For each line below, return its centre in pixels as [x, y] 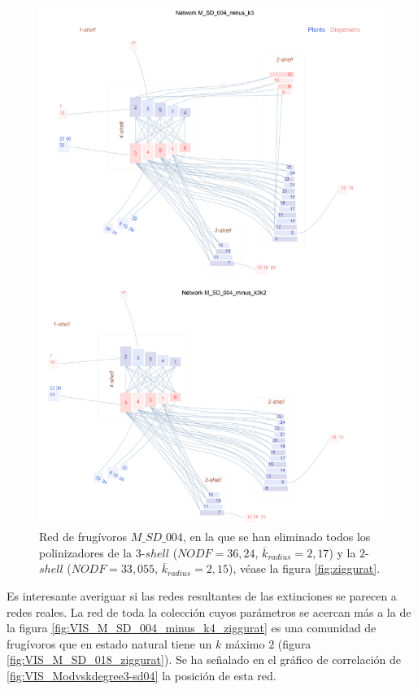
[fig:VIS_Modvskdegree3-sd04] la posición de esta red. [142, 675]
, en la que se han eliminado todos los [276, 537]
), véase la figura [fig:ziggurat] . [304, 568]
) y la [342, 552]
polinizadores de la [86, 552]
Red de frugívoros [83, 537]
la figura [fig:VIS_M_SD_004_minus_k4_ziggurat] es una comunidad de [192, 628]
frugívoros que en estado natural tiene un [109, 643]
